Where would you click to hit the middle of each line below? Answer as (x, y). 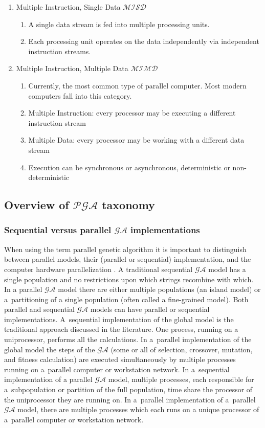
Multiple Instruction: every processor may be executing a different (132, 113)
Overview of (37, 205)
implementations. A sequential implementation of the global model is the (119, 319)
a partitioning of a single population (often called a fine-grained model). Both (126, 299)
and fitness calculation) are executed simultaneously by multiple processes (120, 359)
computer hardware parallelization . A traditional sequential (98, 269)
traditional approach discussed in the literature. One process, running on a (121, 329)
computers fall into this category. (80, 95)
